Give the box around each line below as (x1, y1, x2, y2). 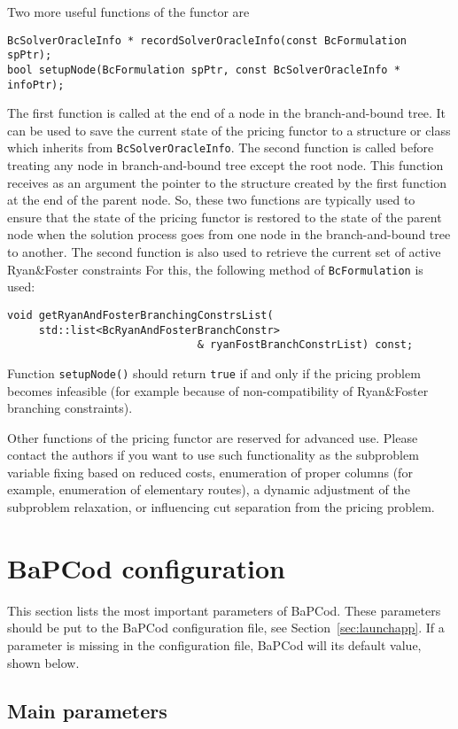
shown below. (7, 653, 80, 671)
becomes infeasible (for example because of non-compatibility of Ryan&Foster (7, 381, 429, 399)
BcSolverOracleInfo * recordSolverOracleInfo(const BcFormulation (7, 34, 408, 47)
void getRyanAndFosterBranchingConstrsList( (7, 308, 274, 322)
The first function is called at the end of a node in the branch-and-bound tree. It (7, 104, 446, 122)
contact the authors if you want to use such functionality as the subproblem (7, 446, 419, 464)
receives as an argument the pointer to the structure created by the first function (7, 173, 447, 191)
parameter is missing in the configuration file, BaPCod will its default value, (7, 635, 422, 654)
